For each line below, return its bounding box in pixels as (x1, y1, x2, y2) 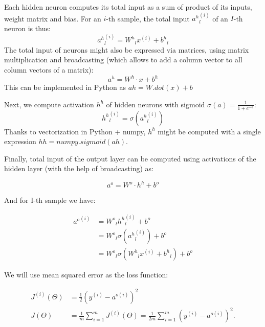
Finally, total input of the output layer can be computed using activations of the (4, 153, 256, 163)
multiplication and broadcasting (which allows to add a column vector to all (4, 54, 242, 65)
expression (4, 136, 36, 147)
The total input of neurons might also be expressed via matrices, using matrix (4, 44, 249, 55)
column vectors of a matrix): (4, 64, 94, 75)
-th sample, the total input (106, 13, 190, 24)
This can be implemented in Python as (4, 82, 126, 92)
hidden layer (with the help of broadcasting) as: (4, 163, 153, 174)
